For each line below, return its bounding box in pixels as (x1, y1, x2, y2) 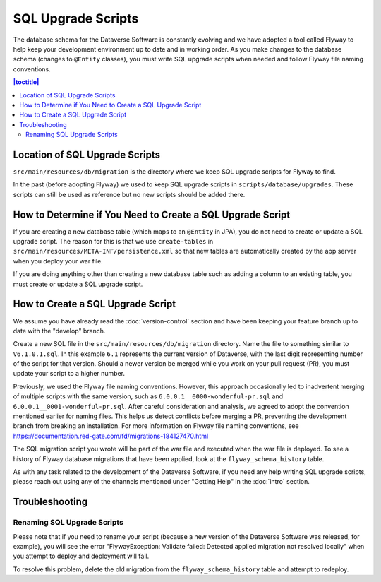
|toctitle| (13, 78, 40, 86)
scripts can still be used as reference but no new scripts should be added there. (13, 190, 246, 198)
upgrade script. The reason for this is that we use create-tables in (13, 237, 214, 246)
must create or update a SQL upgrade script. (13, 280, 143, 288)
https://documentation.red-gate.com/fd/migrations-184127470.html (13, 432, 209, 440)
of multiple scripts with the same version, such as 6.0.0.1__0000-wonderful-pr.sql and (13, 392, 284, 400)
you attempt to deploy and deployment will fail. (13, 552, 150, 561)
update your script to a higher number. (13, 369, 126, 378)
